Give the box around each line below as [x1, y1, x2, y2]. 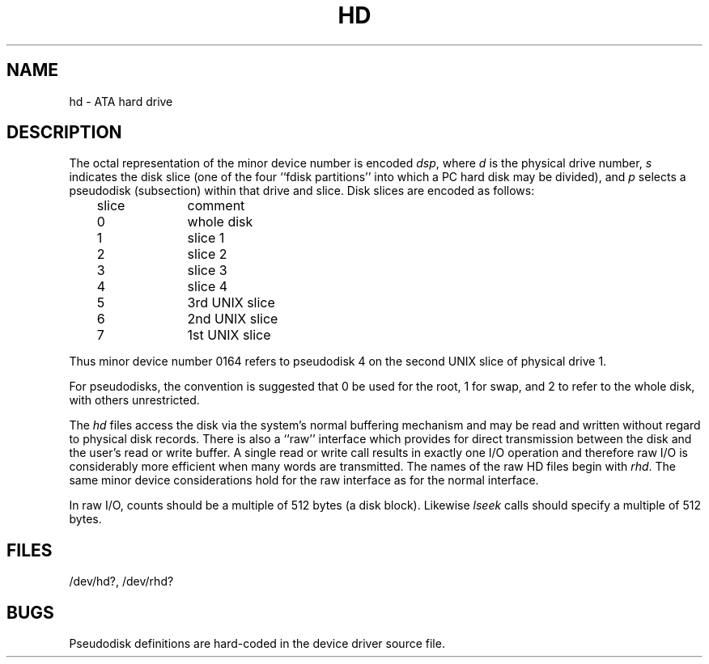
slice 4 [187, 278, 228, 295]
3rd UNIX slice [187, 294, 275, 311]
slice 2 [187, 246, 227, 263]
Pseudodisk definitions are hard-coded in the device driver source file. [69, 637, 445, 651]
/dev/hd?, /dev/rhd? [69, 574, 174, 589]
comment [187, 197, 245, 214]
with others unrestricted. [69, 393, 200, 408]
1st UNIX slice [187, 327, 271, 344]
